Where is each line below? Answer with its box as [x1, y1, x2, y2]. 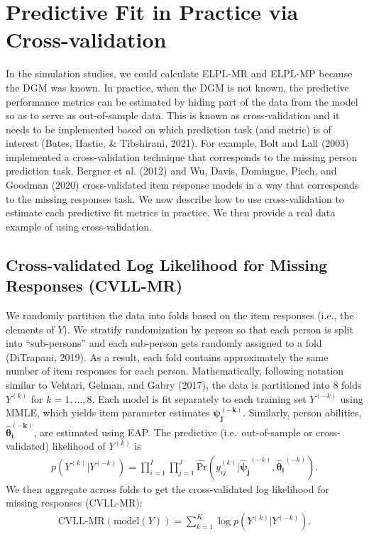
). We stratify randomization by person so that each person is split [63, 321, 353, 336]
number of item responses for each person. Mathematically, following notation [6, 363, 344, 378]
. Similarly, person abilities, [243, 405, 362, 420]
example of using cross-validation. [6, 218, 152, 233]
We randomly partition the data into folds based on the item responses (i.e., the [6, 308, 354, 323]
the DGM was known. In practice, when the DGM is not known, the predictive [6, 79, 349, 94]
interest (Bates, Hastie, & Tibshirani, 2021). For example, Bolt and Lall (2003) [6, 135, 349, 150]
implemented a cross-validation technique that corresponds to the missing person [6, 149, 358, 164]
